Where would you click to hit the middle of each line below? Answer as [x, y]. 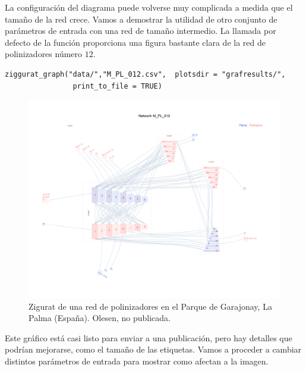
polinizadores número [44, 54]
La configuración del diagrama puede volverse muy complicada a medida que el [149, 7]
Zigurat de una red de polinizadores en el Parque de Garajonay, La [150, 306]
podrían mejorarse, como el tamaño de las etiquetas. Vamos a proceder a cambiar [153, 349]
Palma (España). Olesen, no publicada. [100, 318]
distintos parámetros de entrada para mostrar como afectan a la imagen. [137, 361]
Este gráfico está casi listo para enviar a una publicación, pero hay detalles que [149, 337]
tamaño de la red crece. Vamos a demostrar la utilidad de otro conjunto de [141, 19]
